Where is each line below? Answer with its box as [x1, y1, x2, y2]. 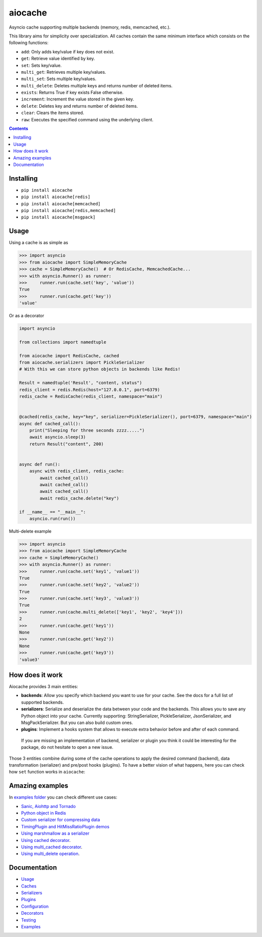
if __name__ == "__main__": [19, 509, 86, 514]
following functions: [9, 40, 49, 46]
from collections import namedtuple [19, 339, 107, 345]
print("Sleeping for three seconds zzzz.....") [29, 427, 145, 433]
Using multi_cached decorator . [21, 844, 82, 850]
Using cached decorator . [21, 837, 71, 843]
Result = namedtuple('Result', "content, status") [19, 380, 143, 386]
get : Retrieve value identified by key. [21, 56, 95, 62]
